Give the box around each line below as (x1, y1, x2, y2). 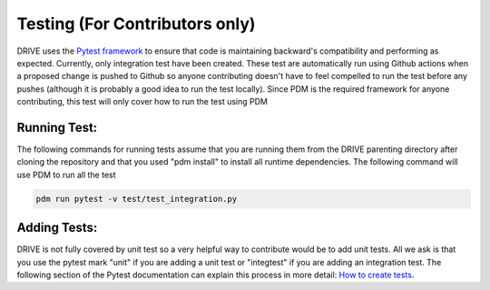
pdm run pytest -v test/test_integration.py (35, 194, 238, 204)
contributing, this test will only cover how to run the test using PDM (16, 96, 268, 107)
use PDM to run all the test (16, 169, 117, 180)
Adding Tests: (16, 220, 98, 235)
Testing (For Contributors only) (16, 14, 256, 34)
